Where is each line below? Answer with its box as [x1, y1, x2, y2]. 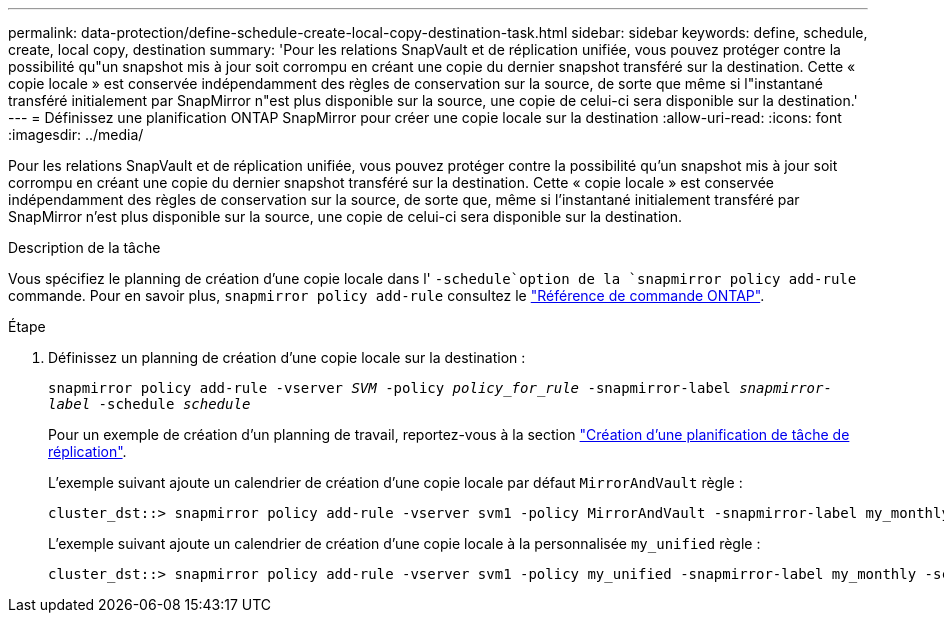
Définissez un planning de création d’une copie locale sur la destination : [48, 349, 526, 366]
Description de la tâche [8, 239, 161, 256]
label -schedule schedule [48, 396, 251, 412]
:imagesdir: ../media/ [8, 126, 144, 143]
